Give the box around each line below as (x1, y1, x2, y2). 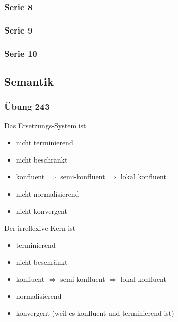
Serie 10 (4, 47, 37, 59)
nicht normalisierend (16, 188, 79, 199)
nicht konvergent (16, 205, 67, 216)
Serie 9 (4, 23, 33, 36)
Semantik (4, 73, 54, 89)
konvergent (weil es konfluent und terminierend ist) (16, 308, 174, 318)
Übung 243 (4, 100, 50, 113)
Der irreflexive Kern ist (4, 222, 76, 233)
